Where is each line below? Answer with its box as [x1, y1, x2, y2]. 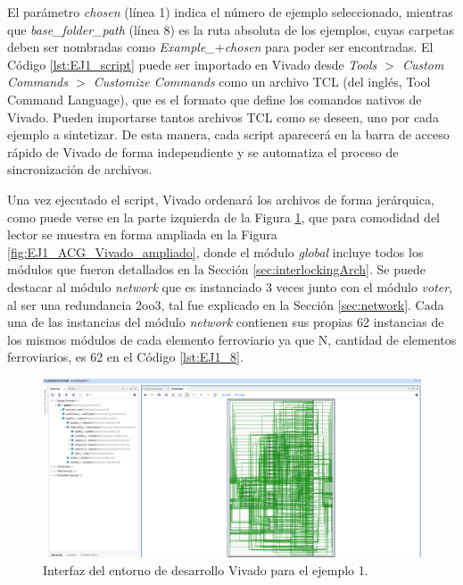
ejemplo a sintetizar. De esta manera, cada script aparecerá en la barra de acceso [7, 125, 450, 144]
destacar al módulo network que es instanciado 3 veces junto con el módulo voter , [7, 277, 453, 296]
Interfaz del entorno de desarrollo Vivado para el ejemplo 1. [43, 560, 368, 579]
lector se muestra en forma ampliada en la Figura [7, 225, 277, 244]
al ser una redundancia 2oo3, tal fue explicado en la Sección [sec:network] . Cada [7, 295, 444, 313]
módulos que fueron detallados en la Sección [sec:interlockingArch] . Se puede [7, 260, 426, 279]
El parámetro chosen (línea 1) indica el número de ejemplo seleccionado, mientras [7, 3, 453, 21]
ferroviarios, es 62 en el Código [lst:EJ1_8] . [7, 347, 244, 366]
